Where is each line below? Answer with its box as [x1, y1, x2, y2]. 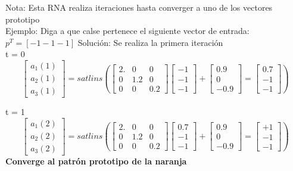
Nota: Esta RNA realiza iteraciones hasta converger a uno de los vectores [5, 1, 273, 13]
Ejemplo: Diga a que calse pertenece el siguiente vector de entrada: [5, 24, 250, 37]
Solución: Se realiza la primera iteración [77, 36, 223, 48]
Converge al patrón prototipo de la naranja [5, 154, 187, 167]
